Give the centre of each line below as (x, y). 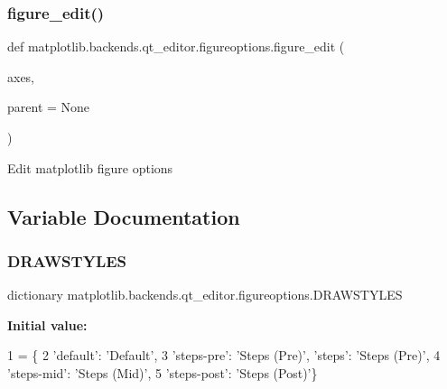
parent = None (49, 107)
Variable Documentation (124, 216)
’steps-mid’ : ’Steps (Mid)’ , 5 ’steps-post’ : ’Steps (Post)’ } (163, 372)
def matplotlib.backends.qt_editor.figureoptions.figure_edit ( (176, 46)
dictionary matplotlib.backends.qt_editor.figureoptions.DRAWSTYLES (205, 295)
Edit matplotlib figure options (90, 167)
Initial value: (47, 324)
